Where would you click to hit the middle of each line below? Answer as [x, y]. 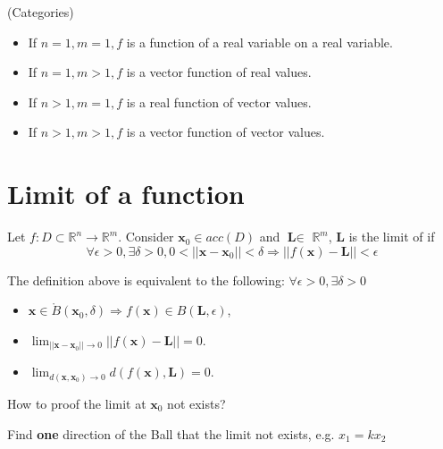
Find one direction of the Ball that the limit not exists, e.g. [171, 433]
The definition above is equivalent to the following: [146, 280]
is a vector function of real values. [219, 72]
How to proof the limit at [77, 403]
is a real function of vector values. [219, 102]
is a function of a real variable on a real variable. [259, 42]
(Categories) [41, 12]
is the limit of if [392, 237]
